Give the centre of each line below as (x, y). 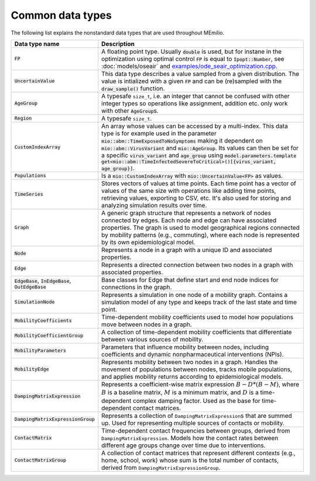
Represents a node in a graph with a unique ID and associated (187, 250)
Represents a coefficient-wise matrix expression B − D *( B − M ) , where (200, 384)
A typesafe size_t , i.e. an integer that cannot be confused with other (195, 96)
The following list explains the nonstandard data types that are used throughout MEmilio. (118, 33)
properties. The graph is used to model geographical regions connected (201, 227)
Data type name (37, 44)
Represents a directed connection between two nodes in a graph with (197, 265)
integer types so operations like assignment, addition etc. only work (195, 103)
